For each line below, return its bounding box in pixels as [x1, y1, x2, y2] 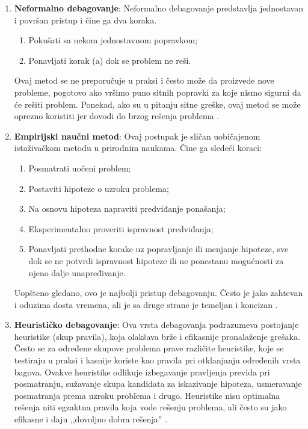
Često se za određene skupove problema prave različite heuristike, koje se [14, 342, 284, 354]
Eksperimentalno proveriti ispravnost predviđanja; [28, 222, 214, 235]
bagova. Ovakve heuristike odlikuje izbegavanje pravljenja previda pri [14, 365, 270, 378]
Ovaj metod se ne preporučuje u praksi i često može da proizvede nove [14, 74, 274, 87]
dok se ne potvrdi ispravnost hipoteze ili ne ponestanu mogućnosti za [28, 254, 284, 267]
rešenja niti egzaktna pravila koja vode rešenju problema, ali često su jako [14, 401, 287, 413]
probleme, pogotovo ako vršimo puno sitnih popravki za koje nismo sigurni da [14, 85, 301, 98]
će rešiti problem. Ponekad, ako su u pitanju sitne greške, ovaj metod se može [14, 97, 301, 110]
